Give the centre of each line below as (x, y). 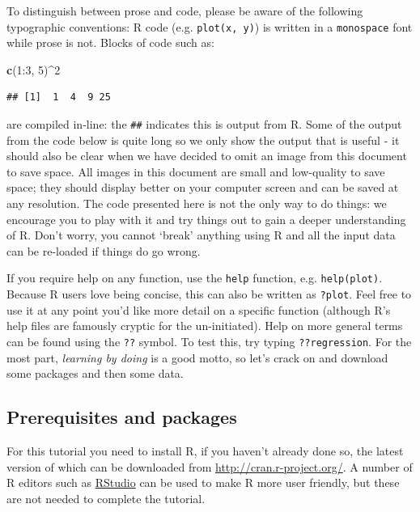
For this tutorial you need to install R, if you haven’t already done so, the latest (205, 450)
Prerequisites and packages (122, 417)
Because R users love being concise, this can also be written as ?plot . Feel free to (209, 294)
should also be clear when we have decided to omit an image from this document (207, 156)
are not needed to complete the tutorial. (106, 498)
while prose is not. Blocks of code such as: (110, 42)
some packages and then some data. (95, 373)
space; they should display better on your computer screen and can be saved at (203, 187)
